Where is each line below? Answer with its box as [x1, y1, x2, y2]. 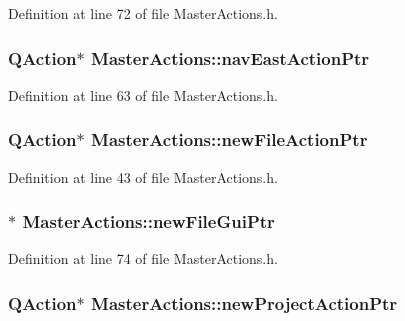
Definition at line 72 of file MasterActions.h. [8, 3, 278, 23]
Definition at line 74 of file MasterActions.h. [8, 248, 278, 269]
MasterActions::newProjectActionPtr [91, 290, 398, 315]
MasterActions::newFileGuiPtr [22, 209, 275, 234]
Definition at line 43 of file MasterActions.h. [8, 166, 278, 187]
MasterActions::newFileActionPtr [91, 127, 368, 152]
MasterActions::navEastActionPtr [91, 45, 370, 70]
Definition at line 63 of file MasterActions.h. [8, 84, 278, 105]
